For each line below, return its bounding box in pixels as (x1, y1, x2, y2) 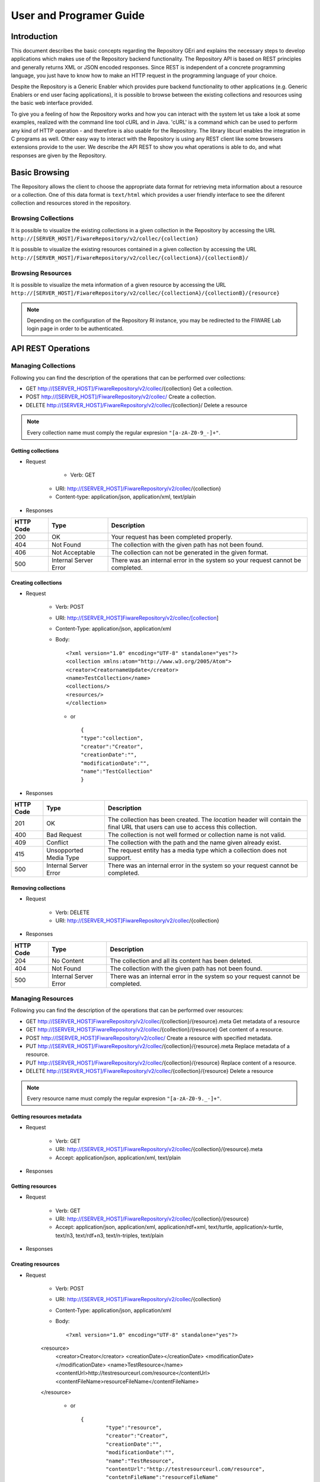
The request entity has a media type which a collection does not (107, 847, 287, 855)
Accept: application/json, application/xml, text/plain (55, 1154, 181, 1161)
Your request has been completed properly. (111, 532, 233, 541)
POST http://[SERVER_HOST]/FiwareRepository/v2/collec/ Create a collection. (25, 393, 216, 400)
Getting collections (11, 447, 59, 454)
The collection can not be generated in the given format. (111, 548, 269, 557)
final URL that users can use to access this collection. (107, 823, 257, 831)
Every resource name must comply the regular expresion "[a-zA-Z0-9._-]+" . (27, 1094, 222, 1102)
